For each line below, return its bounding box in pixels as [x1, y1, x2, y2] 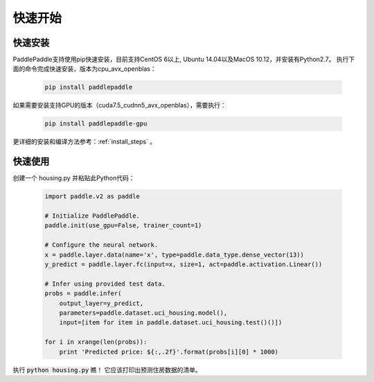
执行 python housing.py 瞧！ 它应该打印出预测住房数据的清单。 [12, 365, 202, 374]
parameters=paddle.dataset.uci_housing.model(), [59, 309, 228, 317]
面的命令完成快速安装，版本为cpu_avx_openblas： [12, 64, 157, 73]
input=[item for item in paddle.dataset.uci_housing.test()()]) [59, 319, 283, 327]
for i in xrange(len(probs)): [44, 338, 148, 346]
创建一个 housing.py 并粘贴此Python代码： [12, 174, 135, 182]
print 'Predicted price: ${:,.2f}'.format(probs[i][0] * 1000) [59, 347, 279, 356]
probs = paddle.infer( [44, 290, 122, 297]
